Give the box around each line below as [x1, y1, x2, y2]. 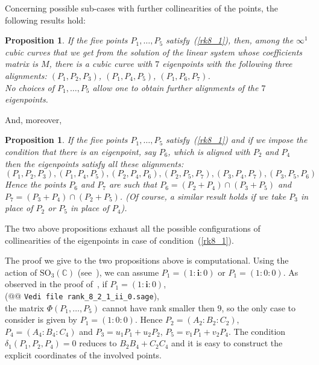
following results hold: [5, 13, 86, 26]
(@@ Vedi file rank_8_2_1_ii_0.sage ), [5, 289, 160, 302]
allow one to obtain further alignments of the [92, 81, 259, 94]
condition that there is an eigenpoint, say [5, 145, 156, 157]
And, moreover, [5, 113, 62, 125]
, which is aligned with [168, 145, 250, 157]
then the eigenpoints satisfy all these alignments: [5, 157, 184, 170]
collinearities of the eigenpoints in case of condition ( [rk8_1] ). [5, 233, 234, 246]
